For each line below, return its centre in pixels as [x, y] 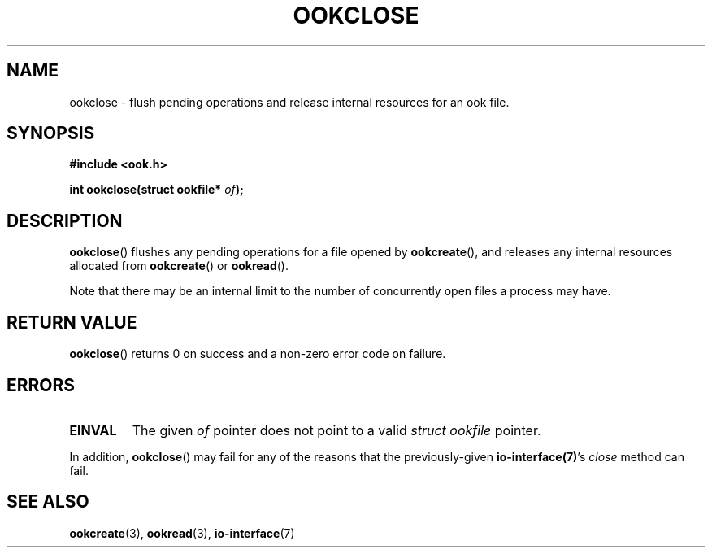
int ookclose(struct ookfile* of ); [156, 190]
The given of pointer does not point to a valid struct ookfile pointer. [336, 430]
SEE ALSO [48, 502]
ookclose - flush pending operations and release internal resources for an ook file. [289, 102]
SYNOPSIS [51, 133]
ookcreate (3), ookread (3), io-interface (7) [182, 533]
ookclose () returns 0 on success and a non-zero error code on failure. [258, 354]
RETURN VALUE [72, 322]
